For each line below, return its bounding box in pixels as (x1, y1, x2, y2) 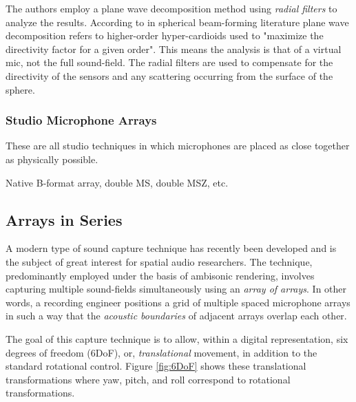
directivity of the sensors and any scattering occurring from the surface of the (6, 68, 333, 83)
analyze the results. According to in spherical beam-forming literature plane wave (6, 14, 349, 29)
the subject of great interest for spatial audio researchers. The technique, (6, 254, 313, 268)
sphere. (6, 82, 35, 96)
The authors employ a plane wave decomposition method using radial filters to (6, 1, 337, 15)
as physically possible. (6, 151, 98, 166)
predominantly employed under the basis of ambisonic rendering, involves (6, 268, 315, 282)
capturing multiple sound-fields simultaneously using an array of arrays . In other (6, 282, 347, 296)
